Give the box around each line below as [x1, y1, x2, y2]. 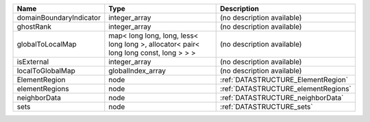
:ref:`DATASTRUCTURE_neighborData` [220, 93, 344, 102]
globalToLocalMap [16, 40, 77, 49]
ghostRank [16, 22, 51, 31]
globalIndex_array [108, 66, 166, 75]
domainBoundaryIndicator [16, 13, 101, 22]
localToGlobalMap [16, 66, 75, 75]
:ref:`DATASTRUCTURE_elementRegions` [220, 84, 352, 93]
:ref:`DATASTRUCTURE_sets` [220, 102, 313, 111]
